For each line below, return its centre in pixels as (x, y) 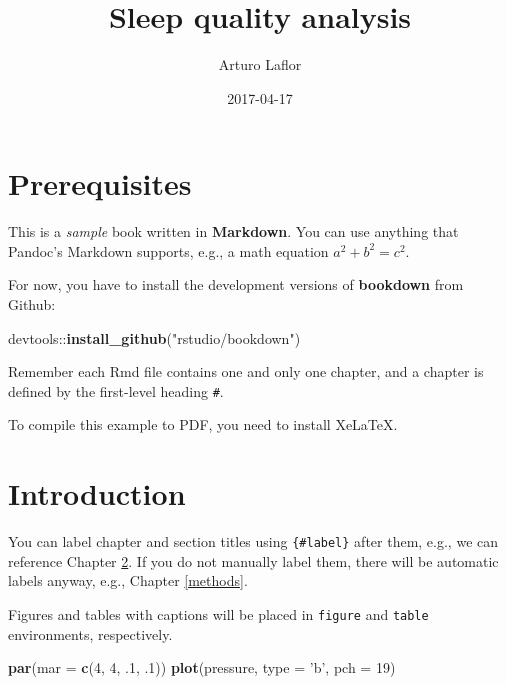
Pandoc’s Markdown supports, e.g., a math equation (168, 250)
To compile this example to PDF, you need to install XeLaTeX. (203, 424)
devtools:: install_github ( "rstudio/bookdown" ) (154, 337)
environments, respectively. (90, 633)
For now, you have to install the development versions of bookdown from (236, 284)
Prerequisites (100, 183)
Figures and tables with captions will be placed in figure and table (218, 614)
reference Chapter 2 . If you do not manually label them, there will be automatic (253, 560)
